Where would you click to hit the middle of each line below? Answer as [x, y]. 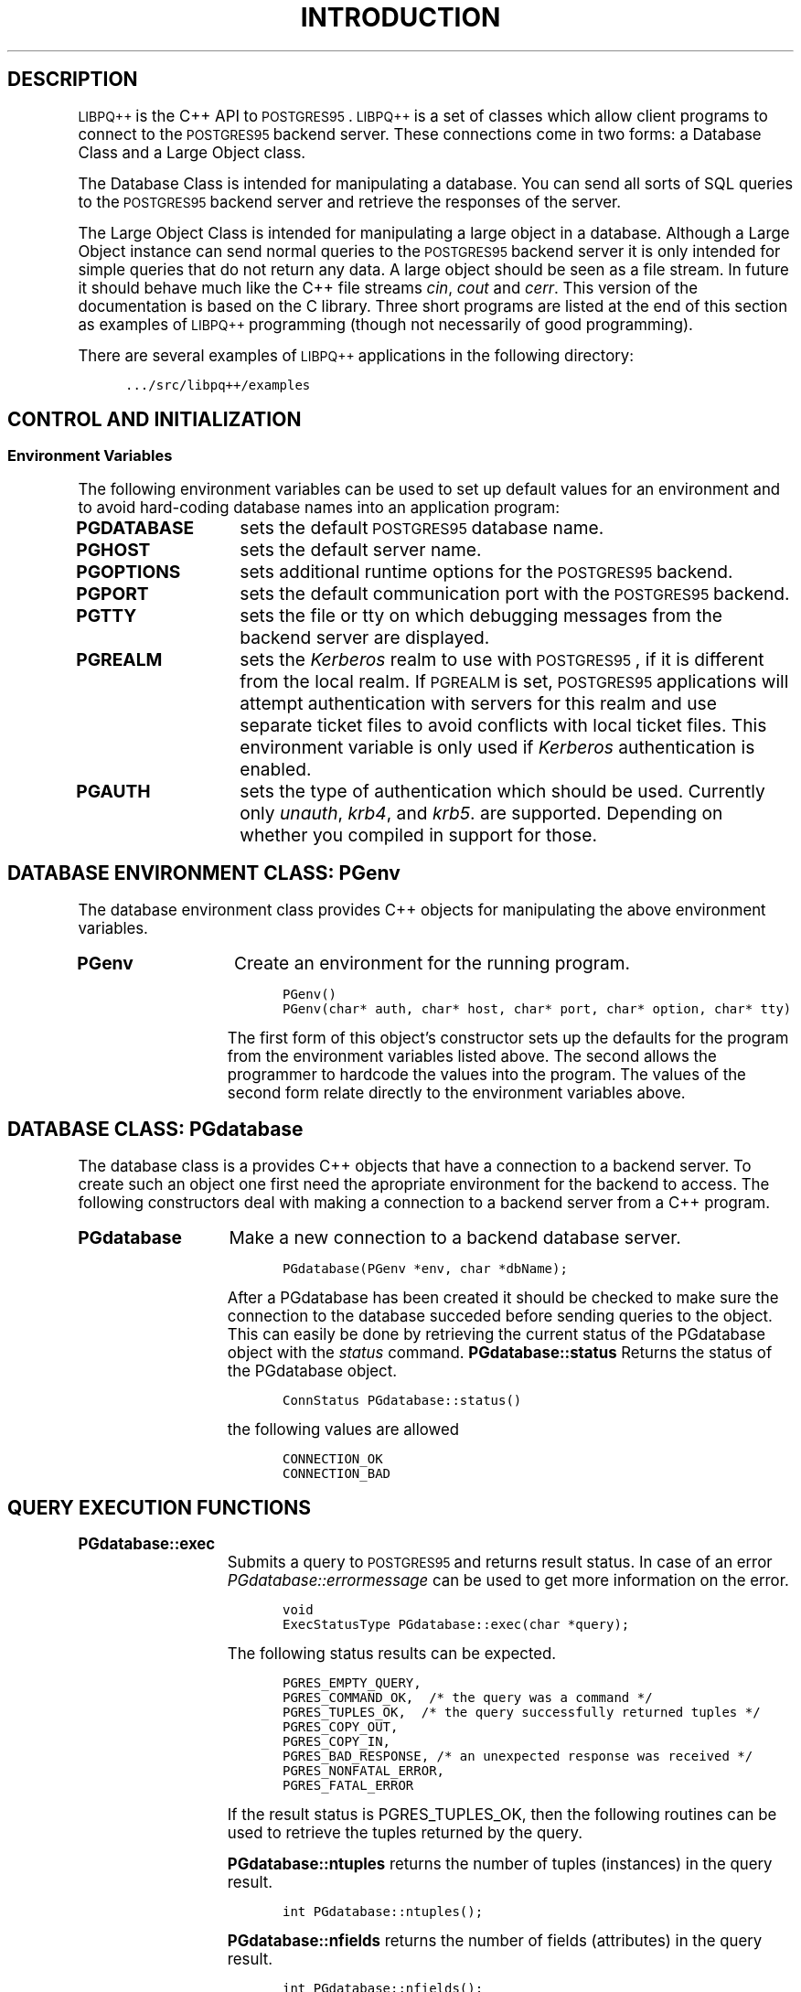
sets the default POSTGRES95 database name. [422, 527]
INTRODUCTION [400, 17]
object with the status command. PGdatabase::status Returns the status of [500, 1352]
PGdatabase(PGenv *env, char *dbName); [425, 1268]
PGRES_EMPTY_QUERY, [352, 1683]
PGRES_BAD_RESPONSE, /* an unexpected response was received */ [518, 1756]
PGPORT [112, 593]
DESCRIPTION [73, 80]
